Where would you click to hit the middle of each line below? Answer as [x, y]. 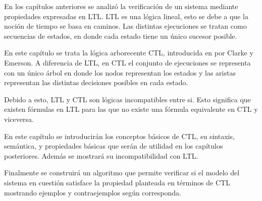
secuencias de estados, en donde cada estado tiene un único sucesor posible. [121, 36]
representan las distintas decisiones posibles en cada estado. [96, 82]
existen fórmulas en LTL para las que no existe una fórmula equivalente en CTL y [131, 109]
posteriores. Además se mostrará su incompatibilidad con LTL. [101, 155]
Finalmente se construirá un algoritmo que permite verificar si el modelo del [122, 173]
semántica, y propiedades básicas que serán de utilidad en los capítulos [114, 146]
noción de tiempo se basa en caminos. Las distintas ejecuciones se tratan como [125, 26]
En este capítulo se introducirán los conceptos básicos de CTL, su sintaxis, [119, 136]
